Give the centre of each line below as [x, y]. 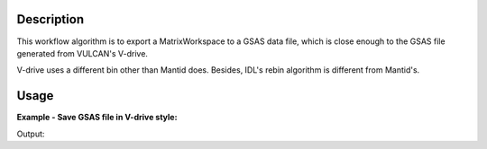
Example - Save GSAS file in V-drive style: [97, 118]
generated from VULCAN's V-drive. [83, 53]
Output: [31, 134]
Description [51, 19]
